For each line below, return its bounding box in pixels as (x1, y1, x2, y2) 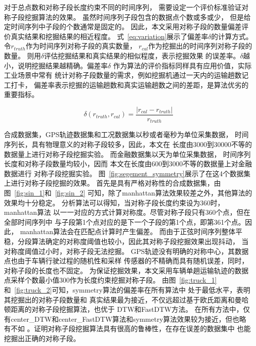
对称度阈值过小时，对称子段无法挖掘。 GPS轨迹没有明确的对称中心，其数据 (4, 246, 249, 256)
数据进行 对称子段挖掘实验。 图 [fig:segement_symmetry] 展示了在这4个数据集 (4, 168, 251, 178)
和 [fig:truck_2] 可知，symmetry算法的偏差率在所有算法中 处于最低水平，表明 (4, 284, 251, 295)
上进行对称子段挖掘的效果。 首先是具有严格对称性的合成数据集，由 (4, 178, 221, 188)
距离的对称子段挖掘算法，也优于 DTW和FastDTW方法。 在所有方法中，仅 (10, 304, 250, 314)
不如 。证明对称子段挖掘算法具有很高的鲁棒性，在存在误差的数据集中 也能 (10, 323, 251, 334)
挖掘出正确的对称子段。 (4, 333, 80, 343)
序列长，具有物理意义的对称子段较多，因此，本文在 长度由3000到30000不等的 (4, 139, 252, 149)
